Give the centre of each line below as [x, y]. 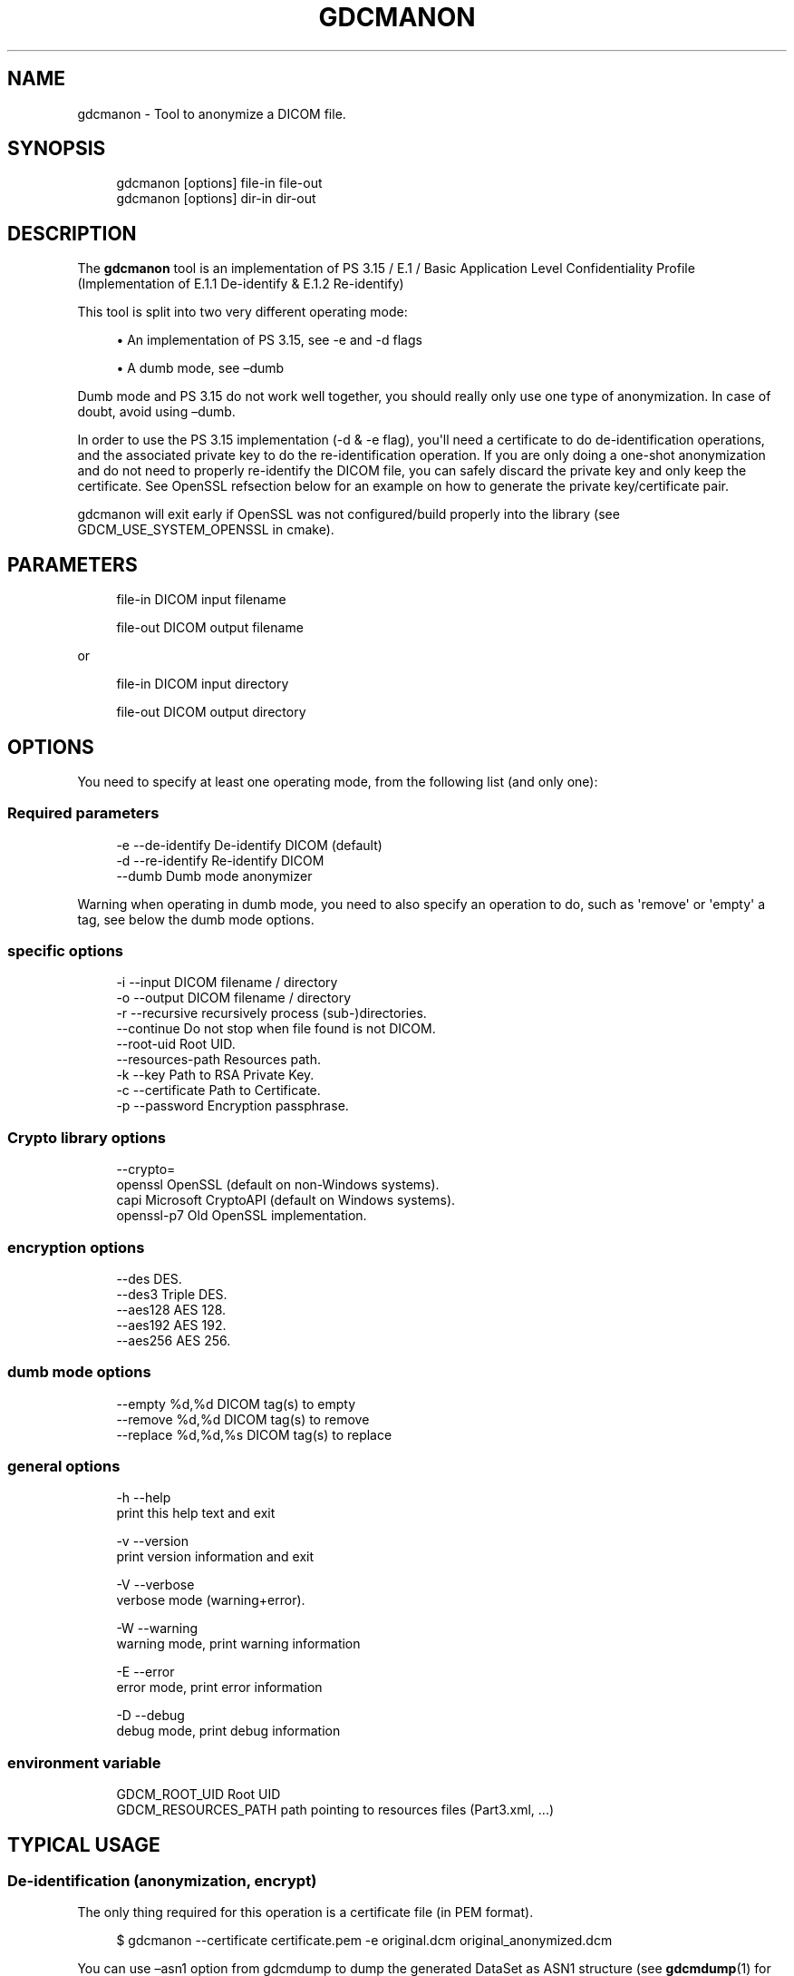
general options [64, 1467]
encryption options [76, 1247]
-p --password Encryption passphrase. [232, 1106]
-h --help [144, 1498]
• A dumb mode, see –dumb [200, 368]
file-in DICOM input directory [203, 684]
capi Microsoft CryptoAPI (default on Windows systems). [286, 1200]
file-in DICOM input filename [201, 600]
